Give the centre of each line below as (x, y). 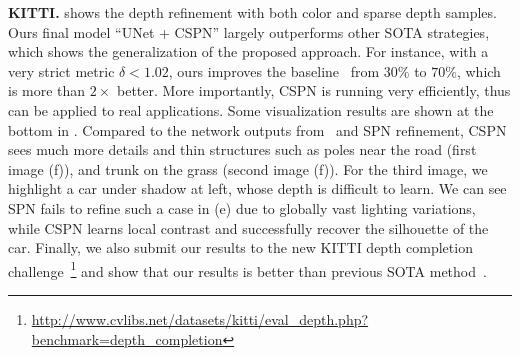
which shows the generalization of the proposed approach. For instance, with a (248, 51)
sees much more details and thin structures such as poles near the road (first (242, 149)
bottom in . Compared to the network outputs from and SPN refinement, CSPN (257, 129)
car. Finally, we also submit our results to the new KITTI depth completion (240, 247)
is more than (47, 90)
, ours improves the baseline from (274, 70)
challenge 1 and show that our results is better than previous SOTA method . (247, 269)
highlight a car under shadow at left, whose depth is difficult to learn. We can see (257, 188)
